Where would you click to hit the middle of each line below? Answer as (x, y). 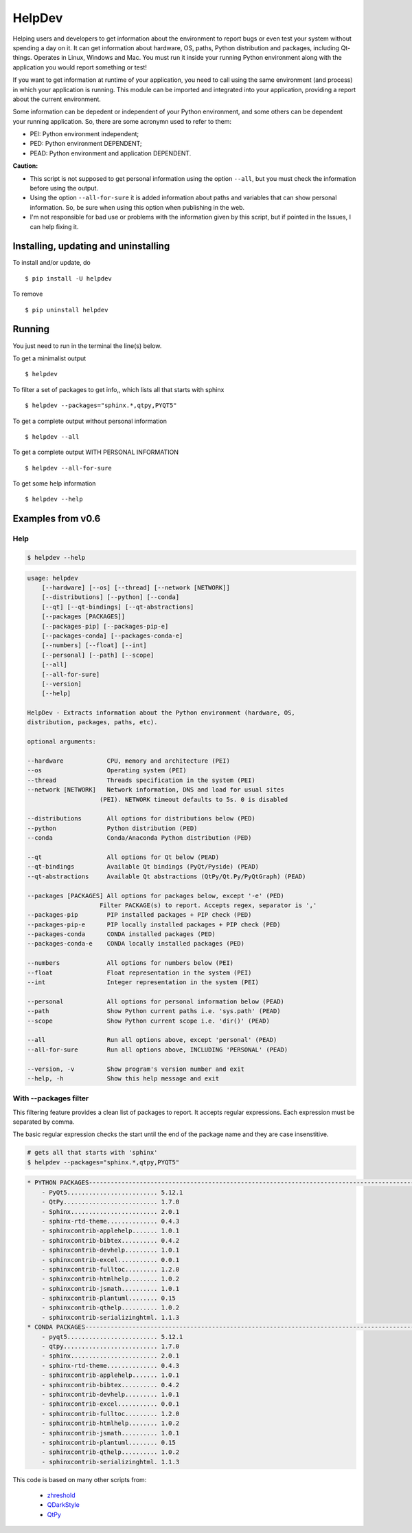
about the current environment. (57, 99)
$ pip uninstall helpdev (67, 310)
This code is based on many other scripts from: (80, 1479)
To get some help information (54, 483)
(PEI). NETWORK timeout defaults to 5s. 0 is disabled (194, 799)
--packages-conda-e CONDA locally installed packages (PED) (136, 944)
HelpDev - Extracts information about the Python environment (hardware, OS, (161, 713)
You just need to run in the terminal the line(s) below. (87, 346)
